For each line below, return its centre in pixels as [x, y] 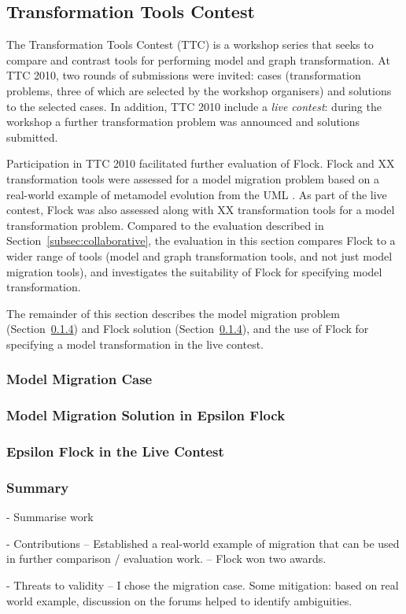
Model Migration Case [79, 379]
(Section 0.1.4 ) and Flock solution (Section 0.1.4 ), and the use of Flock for [188, 329]
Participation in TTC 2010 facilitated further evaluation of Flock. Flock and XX [201, 163]
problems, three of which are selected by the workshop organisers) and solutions [199, 90]
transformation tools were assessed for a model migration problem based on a [193, 178]
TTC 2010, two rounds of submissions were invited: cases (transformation [184, 75]
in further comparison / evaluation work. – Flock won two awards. [166, 559]
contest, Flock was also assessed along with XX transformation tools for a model [201, 210]
